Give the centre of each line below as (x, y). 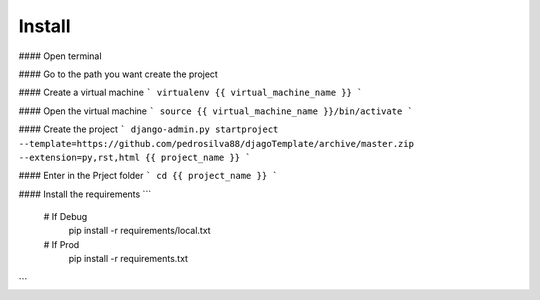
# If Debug (65, 217)
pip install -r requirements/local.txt (139, 231)
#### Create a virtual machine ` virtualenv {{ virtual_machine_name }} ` (190, 92)
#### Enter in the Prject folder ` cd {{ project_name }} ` (148, 176)
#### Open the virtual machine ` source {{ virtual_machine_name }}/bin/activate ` (216, 111)
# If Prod (61, 244)
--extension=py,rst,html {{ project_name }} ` (134, 157)
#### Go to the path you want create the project (118, 74)
